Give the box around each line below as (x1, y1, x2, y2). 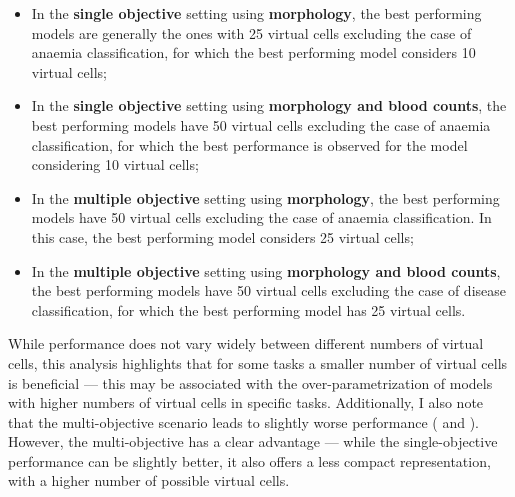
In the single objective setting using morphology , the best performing (31, 3, 482, 23)
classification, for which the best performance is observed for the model (31, 134, 468, 155)
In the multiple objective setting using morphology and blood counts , (31, 260, 501, 281)
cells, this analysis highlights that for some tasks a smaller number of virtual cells (8, 352, 508, 373)
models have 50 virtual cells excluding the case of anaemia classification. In (31, 207, 492, 228)
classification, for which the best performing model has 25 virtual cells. (31, 299, 466, 320)
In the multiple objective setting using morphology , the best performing (31, 187, 500, 208)
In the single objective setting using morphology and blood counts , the (31, 95, 507, 116)
